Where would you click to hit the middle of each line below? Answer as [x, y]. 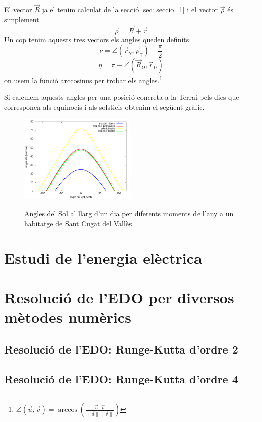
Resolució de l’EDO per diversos [119, 297]
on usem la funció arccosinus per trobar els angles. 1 [83, 79]
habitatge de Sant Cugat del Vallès [78, 223]
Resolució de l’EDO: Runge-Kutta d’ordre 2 [121, 349]
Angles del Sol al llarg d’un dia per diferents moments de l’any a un [129, 213]
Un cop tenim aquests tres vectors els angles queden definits [97, 39]
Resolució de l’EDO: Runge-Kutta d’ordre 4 [121, 378]
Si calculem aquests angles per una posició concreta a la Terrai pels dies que [122, 97]
